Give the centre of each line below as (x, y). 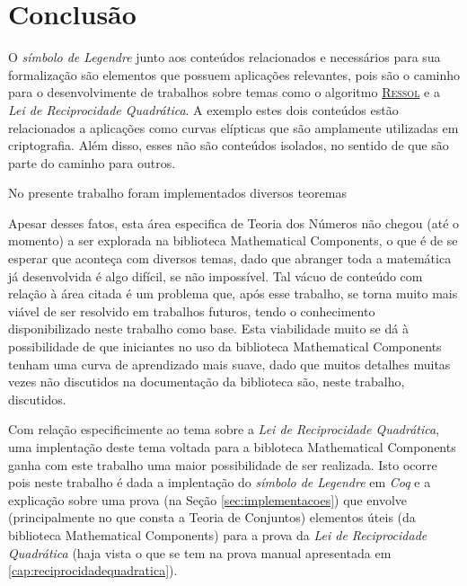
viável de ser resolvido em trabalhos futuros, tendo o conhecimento (192, 311)
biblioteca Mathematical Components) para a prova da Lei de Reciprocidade (218, 534)
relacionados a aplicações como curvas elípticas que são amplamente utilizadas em (233, 127)
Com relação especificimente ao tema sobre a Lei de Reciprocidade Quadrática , (224, 429)
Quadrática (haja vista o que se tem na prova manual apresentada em (200, 552)
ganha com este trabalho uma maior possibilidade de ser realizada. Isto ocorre (223, 464)
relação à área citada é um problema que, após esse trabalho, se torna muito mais (233, 293)
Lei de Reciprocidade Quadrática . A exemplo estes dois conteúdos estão (203, 109)
